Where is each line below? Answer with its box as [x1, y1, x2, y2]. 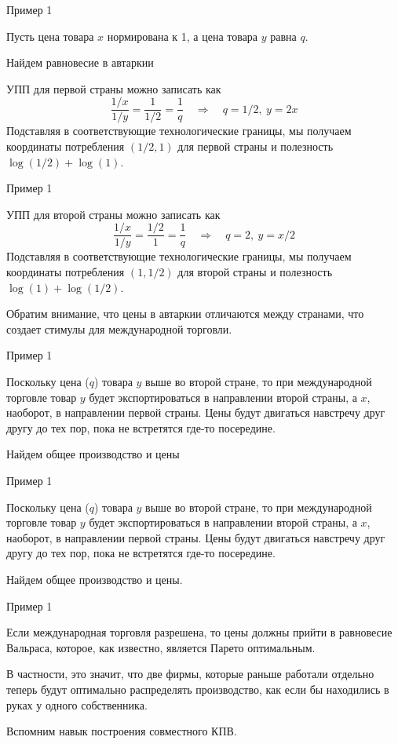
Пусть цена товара [6, 27, 94, 44]
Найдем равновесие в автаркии [6, 54, 154, 71]
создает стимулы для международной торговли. [6, 320, 232, 337]
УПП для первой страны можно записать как [6, 80, 221, 97]
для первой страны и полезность [177, 138, 334, 155]
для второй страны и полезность [177, 264, 333, 280]
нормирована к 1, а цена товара [107, 27, 258, 44]
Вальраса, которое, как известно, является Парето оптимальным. [6, 639, 316, 655]
